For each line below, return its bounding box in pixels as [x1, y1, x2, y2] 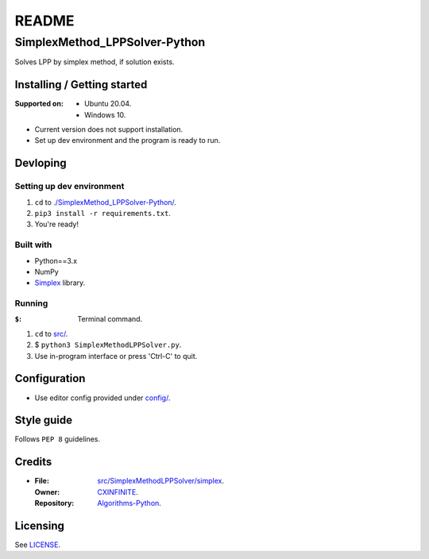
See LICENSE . [14, 540, 61, 549]
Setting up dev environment [14, 181, 125, 192]
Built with [14, 239, 52, 250]
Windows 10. [84, 110, 126, 119]
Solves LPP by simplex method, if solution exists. [14, 57, 175, 67]
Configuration [14, 372, 86, 385]
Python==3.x [34, 256, 78, 265]
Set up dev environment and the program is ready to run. [34, 136, 221, 145]
